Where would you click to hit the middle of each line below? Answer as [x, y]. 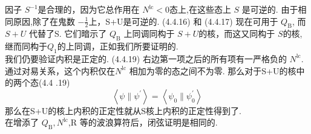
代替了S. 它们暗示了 [68, 33]
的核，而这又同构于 [237, 33]
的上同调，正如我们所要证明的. [118, 46]
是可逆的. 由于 [270, 9]
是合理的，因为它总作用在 [89, 9]
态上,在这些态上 [200, 9]
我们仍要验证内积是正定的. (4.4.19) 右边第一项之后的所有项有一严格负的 [146, 58]
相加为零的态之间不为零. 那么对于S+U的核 [213, 70]
